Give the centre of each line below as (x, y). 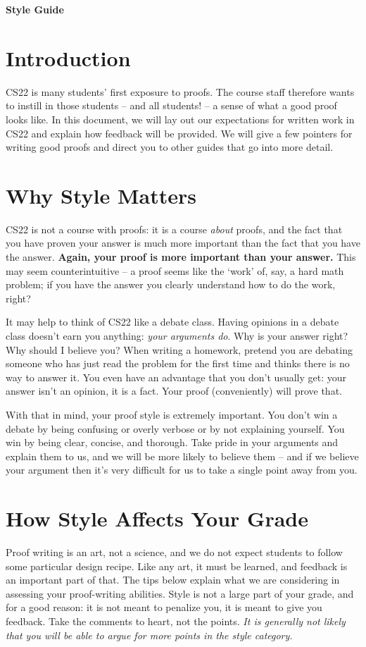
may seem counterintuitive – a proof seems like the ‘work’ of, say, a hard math (175, 270)
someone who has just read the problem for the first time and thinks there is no (178, 363)
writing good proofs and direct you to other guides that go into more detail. (170, 147)
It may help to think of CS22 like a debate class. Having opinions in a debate (172, 322)
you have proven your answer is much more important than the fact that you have (183, 243)
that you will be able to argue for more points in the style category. (149, 635)
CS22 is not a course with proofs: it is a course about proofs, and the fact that (174, 229)
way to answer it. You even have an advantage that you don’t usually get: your (176, 377)
